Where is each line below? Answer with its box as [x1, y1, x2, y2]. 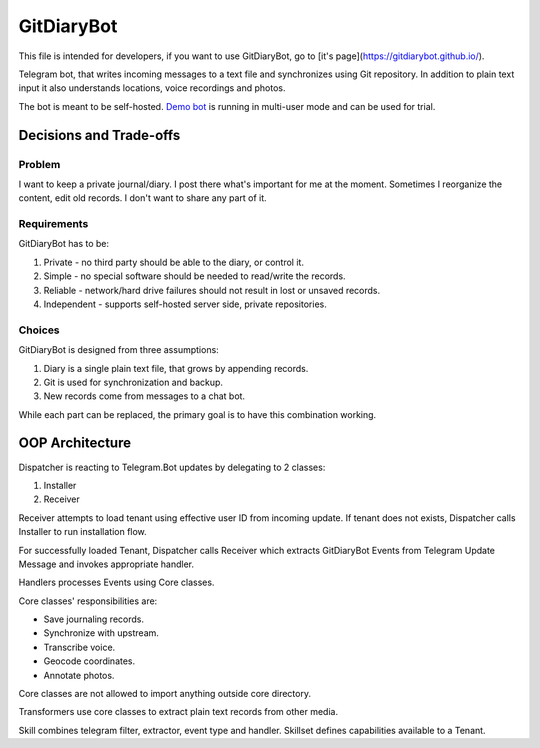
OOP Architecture [18, 435, 132, 452]
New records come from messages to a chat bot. [43, 390, 245, 402]
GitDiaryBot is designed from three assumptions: [18, 344, 219, 356]
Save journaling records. [43, 613, 145, 625]
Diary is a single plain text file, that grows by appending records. [43, 362, 309, 374]
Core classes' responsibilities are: [18, 595, 158, 607]
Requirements [18, 217, 89, 231]
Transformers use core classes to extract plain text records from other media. [18, 706, 339, 718]
